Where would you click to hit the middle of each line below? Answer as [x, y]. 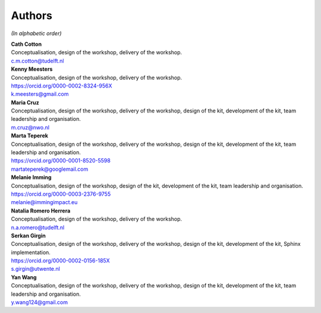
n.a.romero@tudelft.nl [38, 227]
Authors [32, 15]
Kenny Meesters [32, 69]
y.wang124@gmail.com [40, 302]
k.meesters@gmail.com [40, 94]
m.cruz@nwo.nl [30, 127]
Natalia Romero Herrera [41, 211]
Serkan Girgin [28, 236]
